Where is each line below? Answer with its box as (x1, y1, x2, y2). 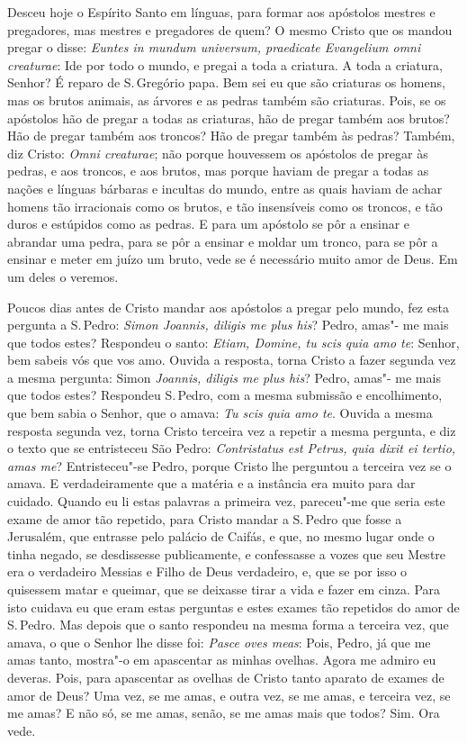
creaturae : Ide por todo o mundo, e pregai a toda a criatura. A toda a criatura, (7, 55, 443, 74)
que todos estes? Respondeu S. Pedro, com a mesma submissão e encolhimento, (7, 385, 443, 404)
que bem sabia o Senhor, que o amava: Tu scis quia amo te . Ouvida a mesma (7, 403, 433, 422)
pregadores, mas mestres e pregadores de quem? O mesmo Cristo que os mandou (7, 20, 453, 39)
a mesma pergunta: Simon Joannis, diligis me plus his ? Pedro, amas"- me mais (7, 367, 441, 386)
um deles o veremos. (7, 267, 119, 285)
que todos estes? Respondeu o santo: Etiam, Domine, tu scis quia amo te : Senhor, (7, 332, 460, 351)
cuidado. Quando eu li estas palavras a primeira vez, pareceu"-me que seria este (7, 492, 445, 511)
